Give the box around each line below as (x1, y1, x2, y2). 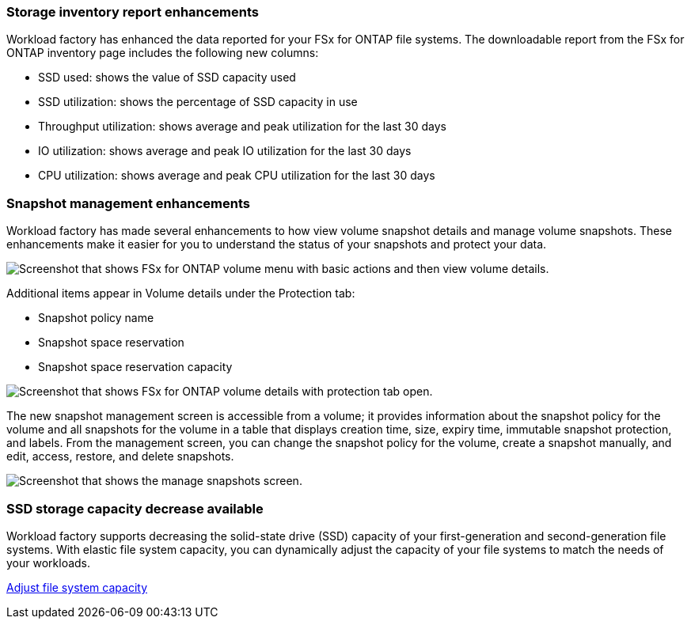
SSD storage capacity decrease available (6, 500, 264, 517)
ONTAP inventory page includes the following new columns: (6, 46, 319, 60)
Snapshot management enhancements (6, 195, 250, 211)
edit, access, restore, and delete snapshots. (6, 449, 234, 464)
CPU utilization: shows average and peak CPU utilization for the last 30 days (38, 169, 435, 183)
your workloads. (6, 555, 91, 570)
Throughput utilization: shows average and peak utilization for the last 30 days (38, 119, 446, 134)
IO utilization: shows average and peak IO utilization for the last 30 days (38, 144, 412, 158)
